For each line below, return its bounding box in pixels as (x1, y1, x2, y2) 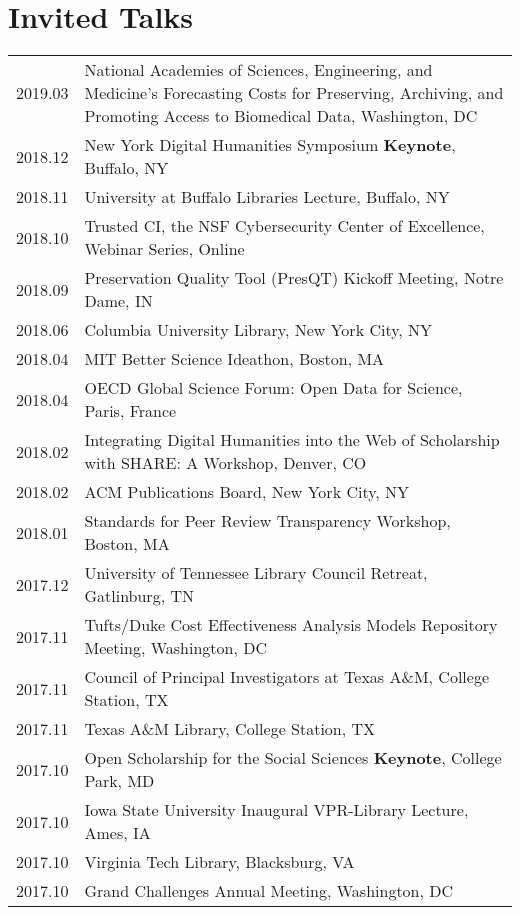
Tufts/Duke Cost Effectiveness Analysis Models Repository (84, 613, 498, 637)
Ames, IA (84, 821, 151, 845)
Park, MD (84, 769, 155, 793)
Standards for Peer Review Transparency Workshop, (84, 509, 451, 533)
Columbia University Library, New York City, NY (84, 318, 433, 342)
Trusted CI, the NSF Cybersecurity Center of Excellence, (84, 214, 485, 238)
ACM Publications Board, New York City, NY (84, 480, 410, 504)
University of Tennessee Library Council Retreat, (84, 561, 428, 585)
